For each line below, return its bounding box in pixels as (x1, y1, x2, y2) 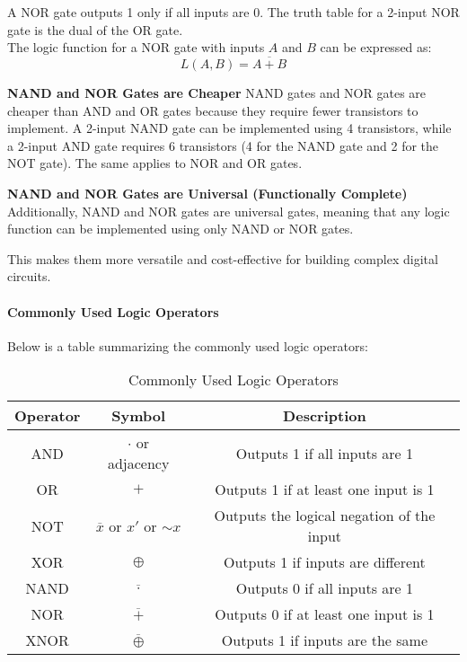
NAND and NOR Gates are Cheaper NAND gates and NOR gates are (7, 84, 427, 102)
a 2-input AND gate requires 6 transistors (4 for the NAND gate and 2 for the (7, 136, 439, 154)
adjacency (107, 453, 170, 474)
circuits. (7, 267, 51, 286)
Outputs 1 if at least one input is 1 (215, 479, 435, 500)
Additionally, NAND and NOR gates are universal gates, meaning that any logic (7, 201, 450, 220)
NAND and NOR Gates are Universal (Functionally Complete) (7, 183, 408, 202)
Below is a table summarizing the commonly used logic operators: (7, 336, 368, 355)
